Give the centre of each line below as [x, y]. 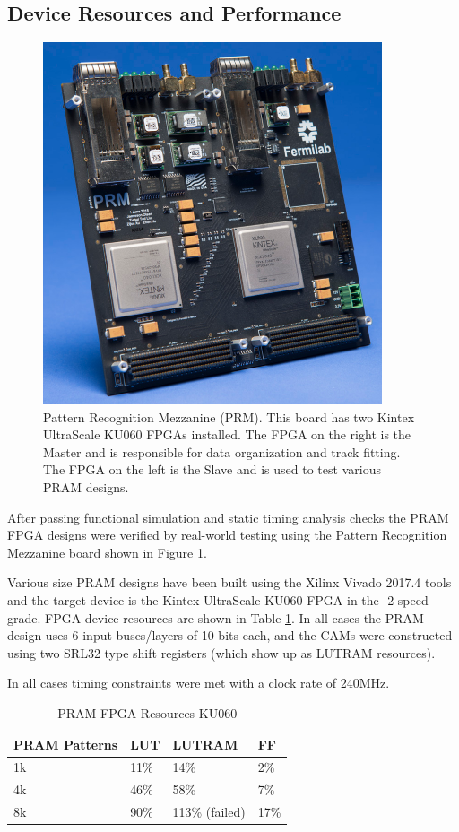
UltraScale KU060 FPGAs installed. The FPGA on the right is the [227, 434]
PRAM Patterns [66, 744]
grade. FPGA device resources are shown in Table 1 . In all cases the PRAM [216, 617]
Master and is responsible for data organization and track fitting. [222, 451]
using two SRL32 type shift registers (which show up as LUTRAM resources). [221, 652]
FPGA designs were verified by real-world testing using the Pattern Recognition [227, 535]
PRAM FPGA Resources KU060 [147, 712]
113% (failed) [209, 812]
